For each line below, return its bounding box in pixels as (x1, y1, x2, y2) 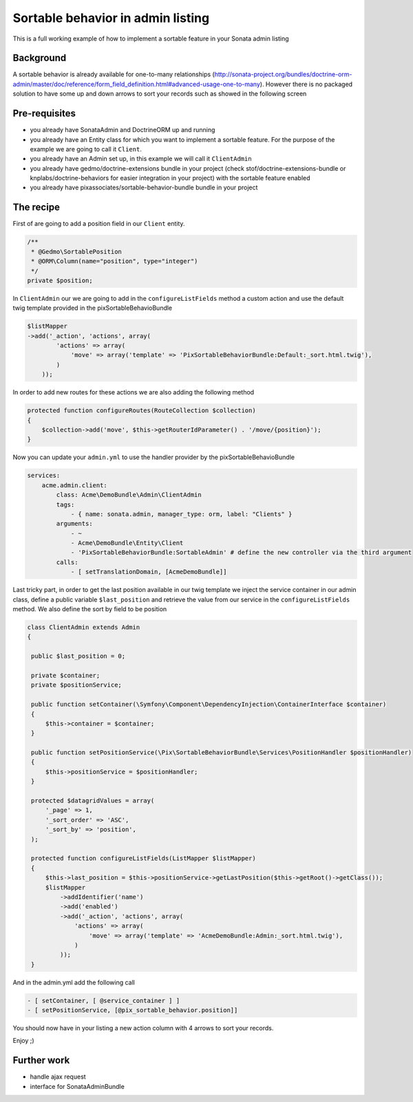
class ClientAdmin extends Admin (27, 624, 140, 631)
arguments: (56, 520, 93, 528)
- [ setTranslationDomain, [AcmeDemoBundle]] (70, 568, 227, 576)
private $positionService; (31, 681, 122, 689)
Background (12, 52, 67, 64)
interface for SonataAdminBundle (30, 1082, 125, 1090)
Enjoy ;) (12, 1037, 34, 1045)
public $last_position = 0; (31, 653, 126, 660)
